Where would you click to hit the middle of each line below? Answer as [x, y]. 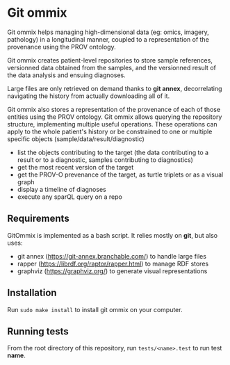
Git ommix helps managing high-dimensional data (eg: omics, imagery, [108, 32]
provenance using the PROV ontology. [61, 47]
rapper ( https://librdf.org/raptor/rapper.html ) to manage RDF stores [113, 263]
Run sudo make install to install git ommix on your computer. [95, 309]
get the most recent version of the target [75, 167]
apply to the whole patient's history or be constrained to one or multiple [110, 131]
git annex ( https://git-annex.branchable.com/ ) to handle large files [112, 256]
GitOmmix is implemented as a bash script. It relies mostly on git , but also [113, 235]
